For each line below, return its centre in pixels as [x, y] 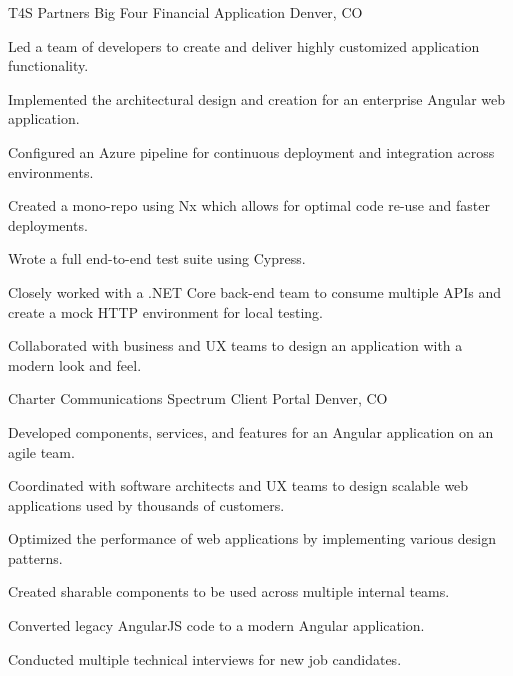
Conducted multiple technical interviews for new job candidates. [205, 658]
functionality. [48, 65]
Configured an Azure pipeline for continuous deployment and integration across [251, 151]
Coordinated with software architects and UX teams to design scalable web [238, 485]
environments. [51, 171]
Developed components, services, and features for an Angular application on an [251, 431]
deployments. [48, 224]
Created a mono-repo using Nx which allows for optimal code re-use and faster [249, 205]
